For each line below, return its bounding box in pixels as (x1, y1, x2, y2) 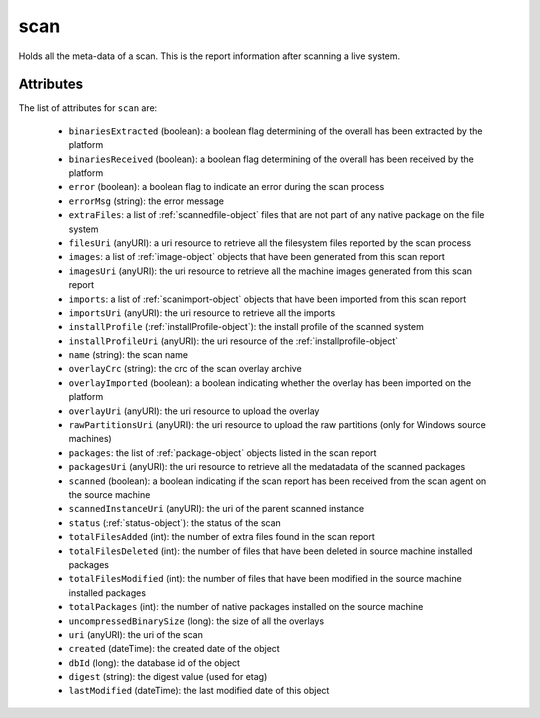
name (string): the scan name (68, 349, 189, 361)
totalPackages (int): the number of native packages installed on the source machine (68, 601, 424, 613)
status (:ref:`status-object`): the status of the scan (68, 516, 282, 529)
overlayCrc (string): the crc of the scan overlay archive (68, 363, 302, 375)
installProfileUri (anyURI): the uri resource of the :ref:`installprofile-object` (68, 335, 399, 347)
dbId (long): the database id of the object (68, 656, 240, 669)
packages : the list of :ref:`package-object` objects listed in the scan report (68, 446, 377, 459)
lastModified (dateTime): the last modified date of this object (68, 685, 330, 697)
